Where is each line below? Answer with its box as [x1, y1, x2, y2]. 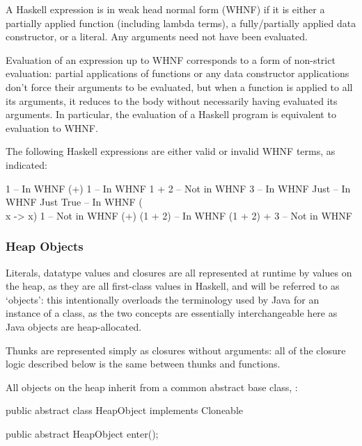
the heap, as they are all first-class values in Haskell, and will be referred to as [6, 279, 340, 293]
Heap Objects [6, 238, 84, 255]
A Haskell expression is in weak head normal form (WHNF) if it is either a [6, 2, 325, 16]
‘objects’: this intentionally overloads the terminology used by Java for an [6, 292, 320, 306]
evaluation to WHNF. [6, 120, 98, 135]
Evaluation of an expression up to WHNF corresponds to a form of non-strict [6, 52, 336, 67]
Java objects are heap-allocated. [6, 319, 142, 333]
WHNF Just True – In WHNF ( [6, 195, 143, 209]
